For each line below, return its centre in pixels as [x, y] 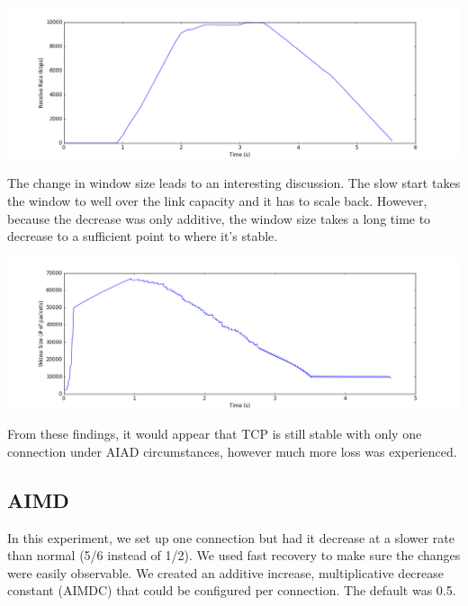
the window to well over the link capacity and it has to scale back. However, [217, 201]
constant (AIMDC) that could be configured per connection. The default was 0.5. [232, 590]
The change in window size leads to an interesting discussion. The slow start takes [234, 183]
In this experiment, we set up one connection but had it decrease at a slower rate [231, 537]
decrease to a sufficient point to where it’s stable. [143, 236]
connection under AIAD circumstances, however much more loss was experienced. [232, 451]
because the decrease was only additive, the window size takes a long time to [219, 218]
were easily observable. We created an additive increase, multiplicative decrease [225, 572]
